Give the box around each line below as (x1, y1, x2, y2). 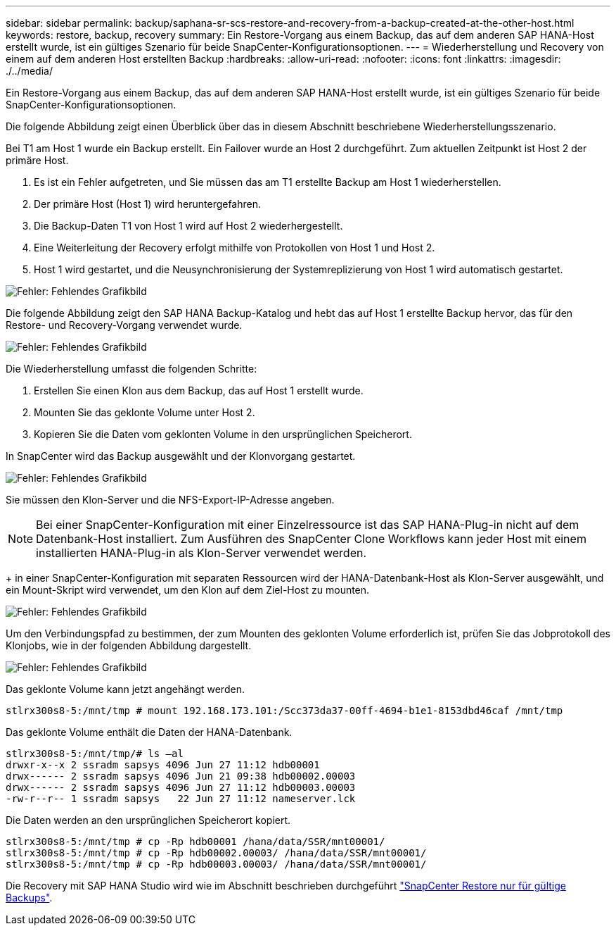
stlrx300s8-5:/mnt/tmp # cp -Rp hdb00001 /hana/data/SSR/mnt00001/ (6, 836, 385, 847)
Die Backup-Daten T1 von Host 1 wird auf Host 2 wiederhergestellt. (34, 220, 343, 232)
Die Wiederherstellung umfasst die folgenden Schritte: (6, 363, 257, 375)
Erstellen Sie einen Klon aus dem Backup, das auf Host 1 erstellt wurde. (34, 385, 364, 396)
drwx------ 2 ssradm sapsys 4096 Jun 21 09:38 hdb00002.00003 (6, 770, 356, 782)
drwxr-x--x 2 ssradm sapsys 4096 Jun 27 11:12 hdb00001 (6, 759, 320, 770)
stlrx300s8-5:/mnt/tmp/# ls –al (6, 748, 184, 759)
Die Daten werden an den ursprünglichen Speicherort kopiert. (6, 814, 291, 826)
